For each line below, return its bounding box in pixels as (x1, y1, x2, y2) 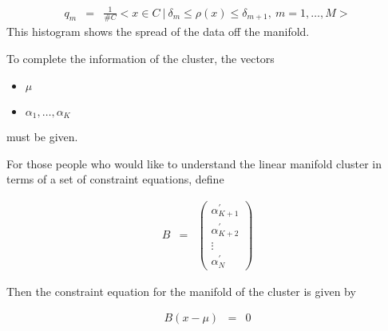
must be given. (6, 128, 78, 145)
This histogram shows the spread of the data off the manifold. (6, 23, 310, 40)
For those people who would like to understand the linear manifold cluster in (6, 155, 382, 171)
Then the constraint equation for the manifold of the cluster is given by (6, 282, 356, 299)
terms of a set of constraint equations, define (6, 171, 224, 187)
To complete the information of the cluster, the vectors (6, 49, 275, 66)
